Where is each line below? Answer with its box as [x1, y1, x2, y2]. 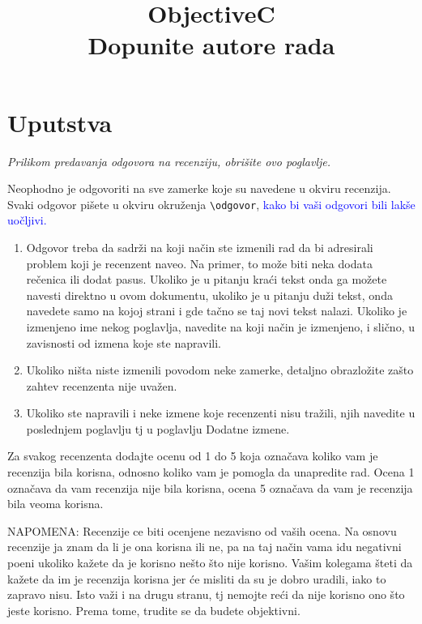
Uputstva [7, 105, 113, 139]
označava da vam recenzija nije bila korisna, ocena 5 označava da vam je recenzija [7, 479, 413, 496]
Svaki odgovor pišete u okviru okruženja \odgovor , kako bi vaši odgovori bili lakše [7, 195, 416, 212]
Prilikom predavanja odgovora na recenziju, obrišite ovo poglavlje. [7, 152, 331, 169]
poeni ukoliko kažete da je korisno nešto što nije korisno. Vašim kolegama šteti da [7, 554, 413, 571]
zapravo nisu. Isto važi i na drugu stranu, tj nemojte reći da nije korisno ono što [7, 586, 405, 603]
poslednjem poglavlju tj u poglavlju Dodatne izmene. [26, 420, 290, 437]
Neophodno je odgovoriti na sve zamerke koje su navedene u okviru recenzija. [7, 180, 391, 197]
